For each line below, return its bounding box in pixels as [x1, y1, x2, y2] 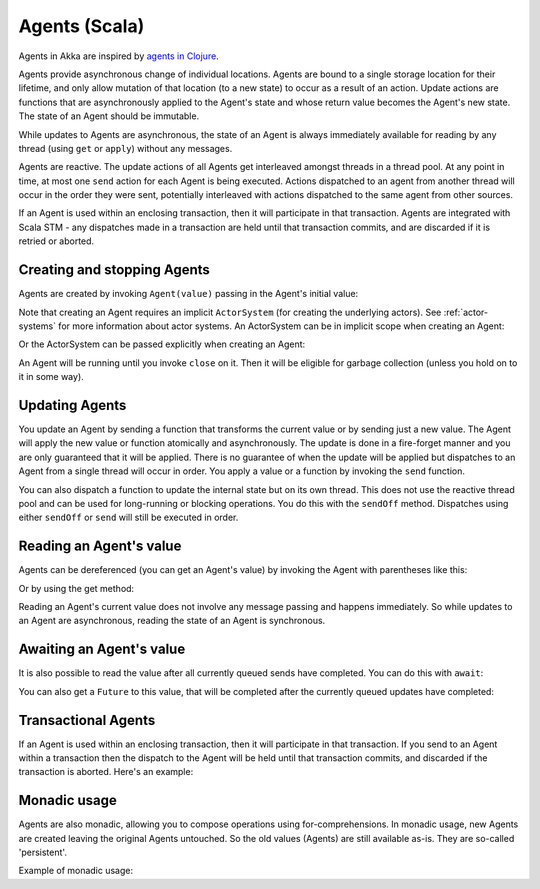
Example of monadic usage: [18, 865, 134, 877]
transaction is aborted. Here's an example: [18, 766, 194, 778]
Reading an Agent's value [18, 538, 182, 555]
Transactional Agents [18, 711, 156, 729]
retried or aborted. [18, 235, 95, 247]
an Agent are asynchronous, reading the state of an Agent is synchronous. [18, 615, 326, 627]
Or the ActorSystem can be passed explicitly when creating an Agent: [18, 338, 306, 350]
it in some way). [18, 371, 84, 383]
